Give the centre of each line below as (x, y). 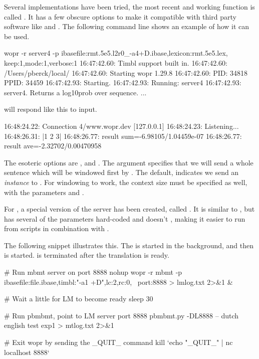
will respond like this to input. (51, 109)
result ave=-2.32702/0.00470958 (53, 146)
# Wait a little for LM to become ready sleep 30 (79, 299)
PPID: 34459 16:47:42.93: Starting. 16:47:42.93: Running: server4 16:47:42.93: (123, 82)
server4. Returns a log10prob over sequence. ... (75, 92)
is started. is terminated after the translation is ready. (87, 255)
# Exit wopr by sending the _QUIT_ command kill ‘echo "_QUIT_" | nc (118, 342)
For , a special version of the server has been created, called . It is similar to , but (129, 209)
